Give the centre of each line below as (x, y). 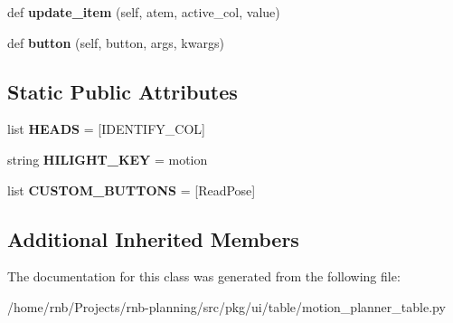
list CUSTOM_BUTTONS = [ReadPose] (132, 190)
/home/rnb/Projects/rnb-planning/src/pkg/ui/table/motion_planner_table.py (226, 306)
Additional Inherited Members (153, 238)
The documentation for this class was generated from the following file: (204, 276)
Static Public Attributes (123, 91)
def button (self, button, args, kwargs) (116, 42)
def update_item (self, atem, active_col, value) (144, 12)
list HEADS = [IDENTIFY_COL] (106, 129)
